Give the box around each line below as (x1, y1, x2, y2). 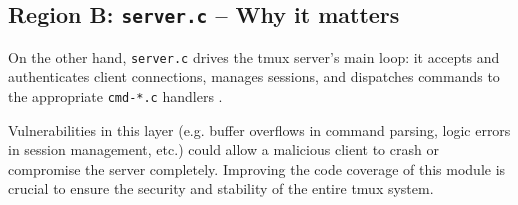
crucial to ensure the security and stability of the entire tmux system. (8, 178, 434, 199)
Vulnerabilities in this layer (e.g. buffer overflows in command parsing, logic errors (8, 119, 511, 140)
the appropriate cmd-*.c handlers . (8, 86, 223, 107)
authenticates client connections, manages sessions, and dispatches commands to (8, 66, 500, 87)
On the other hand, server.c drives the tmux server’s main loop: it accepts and (8, 46, 500, 67)
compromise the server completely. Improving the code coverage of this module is (8, 158, 506, 179)
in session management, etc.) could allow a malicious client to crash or (8, 139, 439, 160)
